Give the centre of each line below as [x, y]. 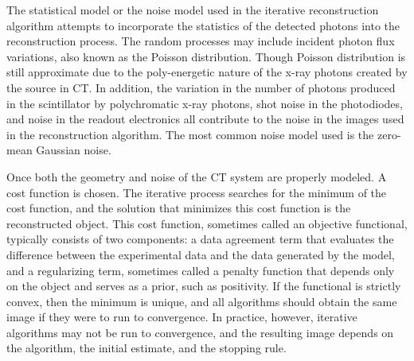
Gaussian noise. [74, 150]
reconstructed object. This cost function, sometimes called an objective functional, [207, 223]
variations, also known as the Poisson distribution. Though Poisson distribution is [206, 56]
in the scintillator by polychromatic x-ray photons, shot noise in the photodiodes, [205, 103]
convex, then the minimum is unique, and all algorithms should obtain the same [202, 301]
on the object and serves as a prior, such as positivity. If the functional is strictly [204, 286]
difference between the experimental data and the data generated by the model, [201, 254]
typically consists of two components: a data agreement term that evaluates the [200, 239]
